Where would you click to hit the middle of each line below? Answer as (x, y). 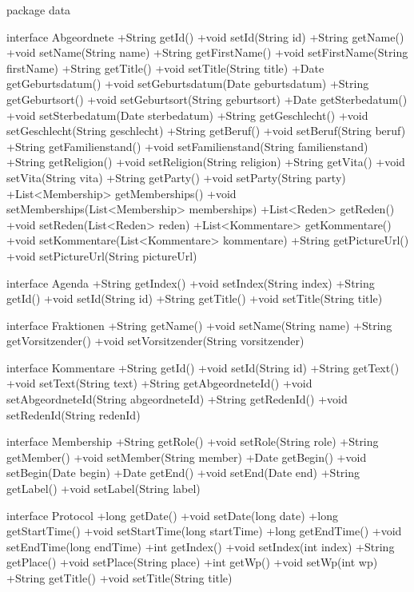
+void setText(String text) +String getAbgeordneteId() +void (159, 383)
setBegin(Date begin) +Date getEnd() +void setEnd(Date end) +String (183, 473)
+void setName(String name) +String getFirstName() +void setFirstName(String (207, 52)
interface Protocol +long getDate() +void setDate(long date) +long (172, 515)
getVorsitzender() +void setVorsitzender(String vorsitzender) (155, 341)
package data (39, 10)
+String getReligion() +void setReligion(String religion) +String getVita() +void (206, 162)
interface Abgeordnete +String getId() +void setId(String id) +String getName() (205, 36)
